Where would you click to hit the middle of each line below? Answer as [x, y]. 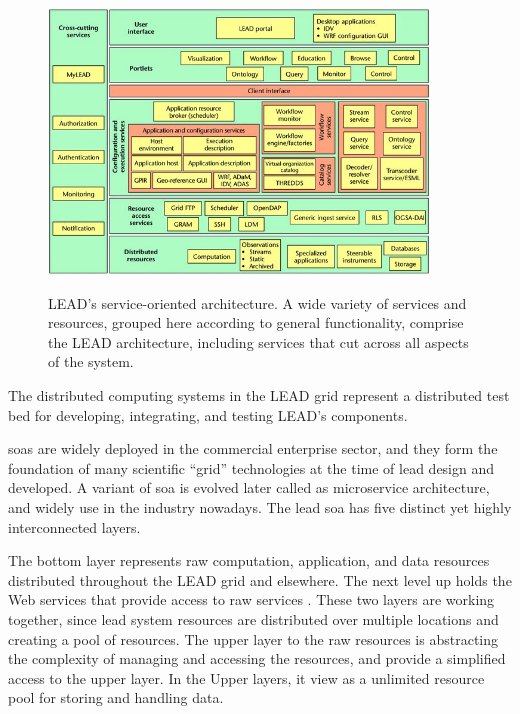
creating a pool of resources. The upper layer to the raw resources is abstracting [253, 638]
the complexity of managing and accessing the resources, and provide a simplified [257, 658]
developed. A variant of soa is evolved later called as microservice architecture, [249, 487]
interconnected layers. [74, 526]
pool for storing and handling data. [116, 697]
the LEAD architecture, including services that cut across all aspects [258, 341]
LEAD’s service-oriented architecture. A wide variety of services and [257, 302]
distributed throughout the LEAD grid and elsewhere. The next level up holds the [260, 579]
